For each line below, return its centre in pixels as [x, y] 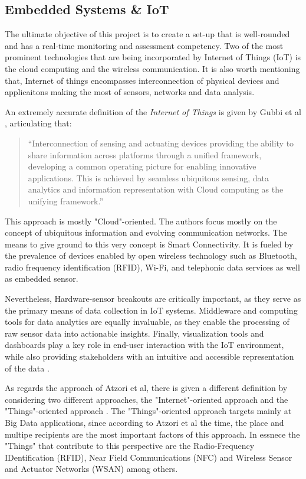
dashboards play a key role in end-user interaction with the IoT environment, [144, 345]
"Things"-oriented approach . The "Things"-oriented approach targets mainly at [148, 411]
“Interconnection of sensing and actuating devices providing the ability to [161, 143]
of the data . [27, 368]
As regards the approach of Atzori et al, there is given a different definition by [146, 388]
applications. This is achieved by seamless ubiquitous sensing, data [149, 177]
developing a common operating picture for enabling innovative [142, 166]
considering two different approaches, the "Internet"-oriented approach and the [147, 399]
